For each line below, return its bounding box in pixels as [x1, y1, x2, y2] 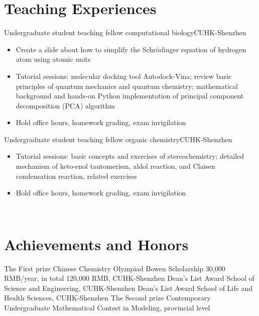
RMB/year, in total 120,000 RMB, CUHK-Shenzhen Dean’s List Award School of [4, 273, 254, 283]
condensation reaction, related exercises [16, 170, 137, 181]
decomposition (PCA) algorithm [16, 100, 115, 111]
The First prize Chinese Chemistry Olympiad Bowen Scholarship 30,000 [4, 263, 225, 273]
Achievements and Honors [4, 234, 189, 254]
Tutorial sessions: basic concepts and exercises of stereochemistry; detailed [16, 151, 244, 161]
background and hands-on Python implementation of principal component [16, 90, 244, 101]
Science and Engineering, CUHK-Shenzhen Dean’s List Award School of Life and [4, 282, 252, 293]
